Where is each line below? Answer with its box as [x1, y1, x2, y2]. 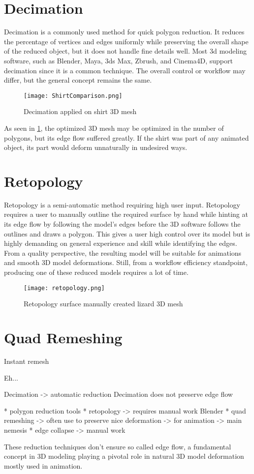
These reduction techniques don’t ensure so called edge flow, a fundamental [4, 441, 231, 451]
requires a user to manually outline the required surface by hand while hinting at [4, 209, 248, 219]
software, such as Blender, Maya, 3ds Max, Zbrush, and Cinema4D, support [4, 55, 233, 65]
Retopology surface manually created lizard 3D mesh [24, 298, 183, 309]
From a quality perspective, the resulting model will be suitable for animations [4, 247, 242, 258]
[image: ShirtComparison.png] [24, 92, 123, 99]
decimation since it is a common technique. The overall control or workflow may [4, 65, 246, 75]
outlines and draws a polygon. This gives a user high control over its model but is [4, 228, 251, 238]
